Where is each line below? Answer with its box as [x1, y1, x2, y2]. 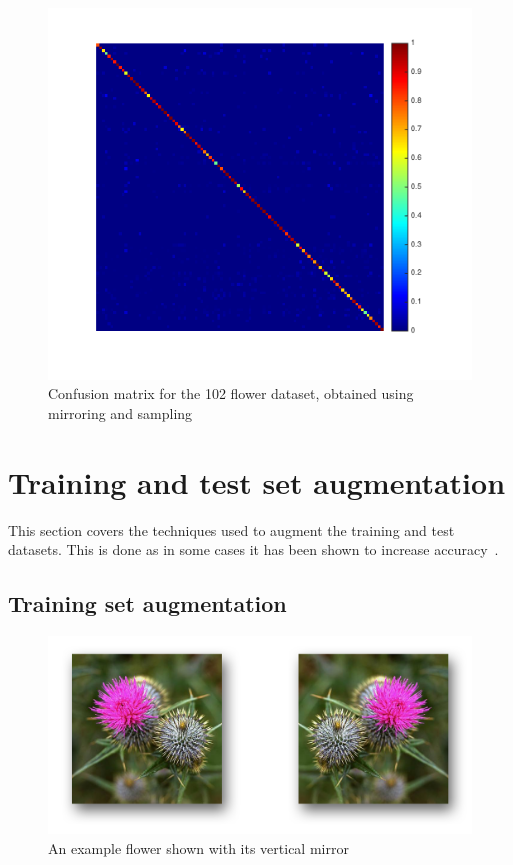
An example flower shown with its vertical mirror [48, 837, 349, 858]
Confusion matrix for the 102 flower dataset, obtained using [48, 383, 414, 404]
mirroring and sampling [48, 402, 193, 423]
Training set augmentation [8, 588, 287, 619]
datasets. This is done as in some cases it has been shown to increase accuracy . [8, 539, 499, 560]
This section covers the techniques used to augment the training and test [8, 519, 455, 540]
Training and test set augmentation [8, 461, 506, 502]
